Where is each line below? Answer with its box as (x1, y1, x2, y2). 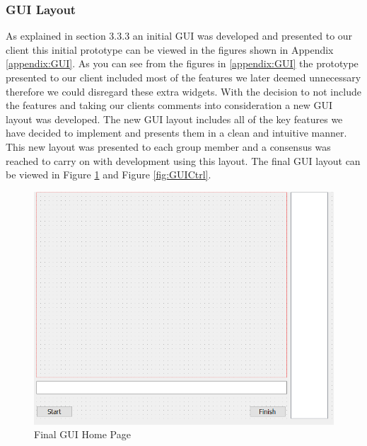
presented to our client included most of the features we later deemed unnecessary (6, 70, 361, 84)
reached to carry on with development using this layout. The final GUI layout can (6, 153, 361, 168)
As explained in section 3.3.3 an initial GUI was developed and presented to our (6, 28, 353, 43)
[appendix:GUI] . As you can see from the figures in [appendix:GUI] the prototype (6, 56, 359, 71)
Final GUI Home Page (34, 427, 131, 442)
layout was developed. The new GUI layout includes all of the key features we (6, 111, 343, 126)
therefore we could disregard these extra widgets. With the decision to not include (6, 84, 361, 98)
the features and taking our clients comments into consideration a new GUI (6, 98, 333, 113)
